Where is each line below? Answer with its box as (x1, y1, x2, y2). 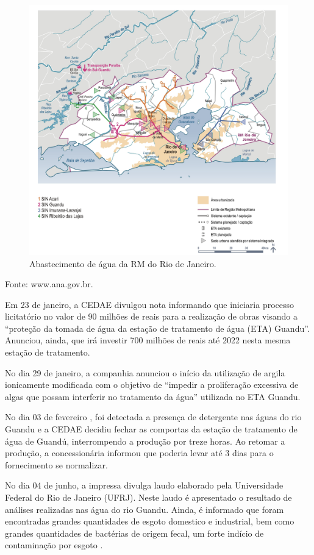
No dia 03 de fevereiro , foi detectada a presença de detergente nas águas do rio (5, 410, 302, 423)
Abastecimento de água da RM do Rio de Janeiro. (29, 257, 216, 270)
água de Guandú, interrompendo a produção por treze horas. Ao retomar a (5, 434, 285, 447)
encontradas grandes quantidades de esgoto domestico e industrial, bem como (5, 515, 294, 528)
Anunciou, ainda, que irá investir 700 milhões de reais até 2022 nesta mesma (5, 334, 291, 346)
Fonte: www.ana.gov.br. (5, 277, 93, 290)
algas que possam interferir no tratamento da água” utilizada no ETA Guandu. (5, 390, 301, 403)
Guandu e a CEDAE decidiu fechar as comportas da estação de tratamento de (5, 423, 298, 435)
